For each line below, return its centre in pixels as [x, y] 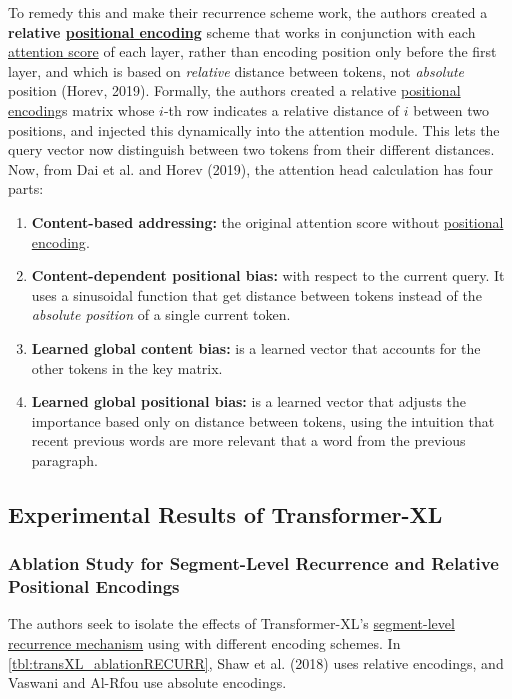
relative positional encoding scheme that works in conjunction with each [242, 31]
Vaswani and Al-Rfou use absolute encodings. [147, 682]
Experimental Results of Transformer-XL [225, 513]
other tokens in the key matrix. [127, 367]
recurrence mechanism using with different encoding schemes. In [204, 642]
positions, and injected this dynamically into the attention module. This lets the [254, 129]
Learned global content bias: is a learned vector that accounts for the [256, 347]
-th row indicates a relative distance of [281, 109]
